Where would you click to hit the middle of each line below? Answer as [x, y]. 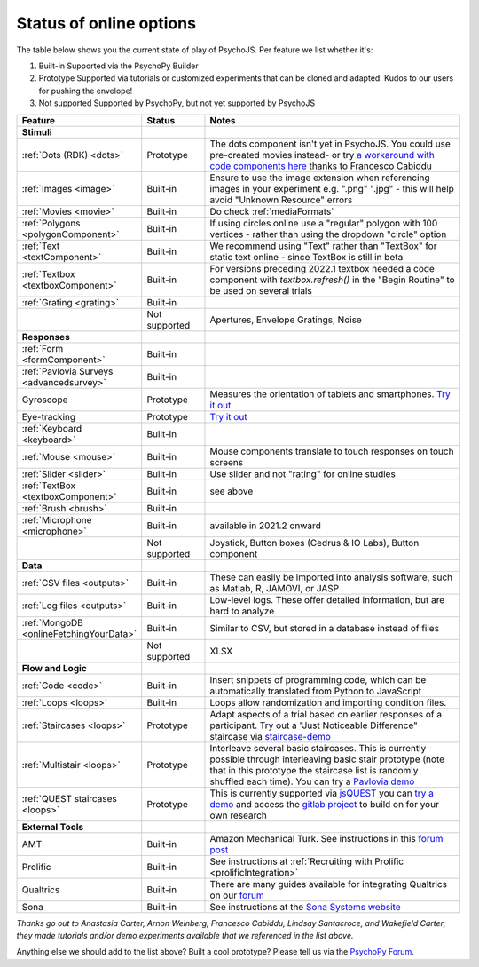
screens [227, 462]
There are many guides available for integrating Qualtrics [329, 884]
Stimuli [37, 131]
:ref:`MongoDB [53, 622]
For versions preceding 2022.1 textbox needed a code [322, 268]
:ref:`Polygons [51, 223]
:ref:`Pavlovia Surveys [67, 371]
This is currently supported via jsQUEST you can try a [322, 793]
